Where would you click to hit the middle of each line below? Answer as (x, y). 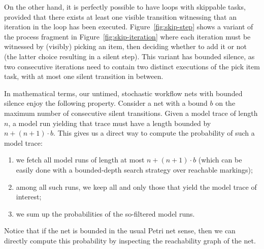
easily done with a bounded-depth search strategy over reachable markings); (134, 169)
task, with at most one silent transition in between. (84, 76)
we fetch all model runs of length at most (80, 160)
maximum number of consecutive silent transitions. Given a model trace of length (131, 113)
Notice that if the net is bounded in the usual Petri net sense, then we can (120, 231)
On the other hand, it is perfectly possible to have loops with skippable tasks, (125, 7)
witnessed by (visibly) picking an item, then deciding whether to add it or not (125, 46)
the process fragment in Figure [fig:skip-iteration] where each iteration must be (127, 36)
